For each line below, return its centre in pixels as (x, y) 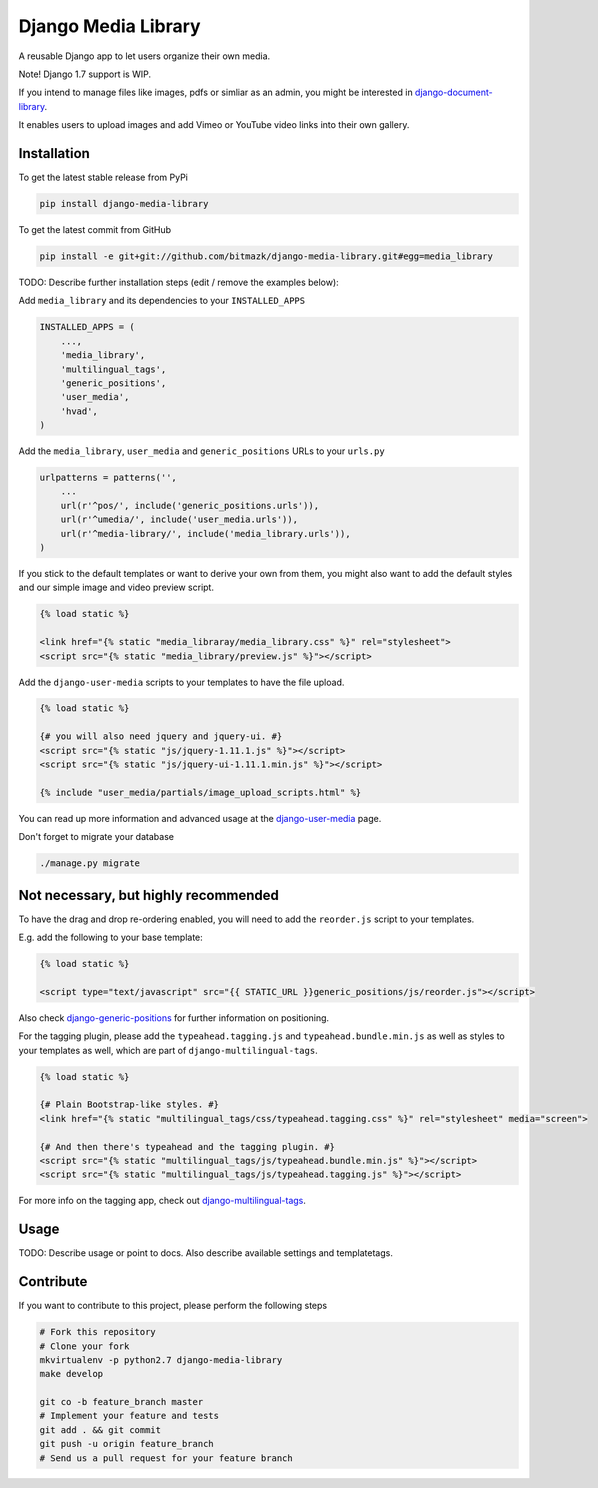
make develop (71, 1374)
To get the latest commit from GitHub (95, 229)
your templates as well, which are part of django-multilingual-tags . (168, 1050)
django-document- (454, 92)
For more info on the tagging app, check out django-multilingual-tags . (162, 1201)
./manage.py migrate (89, 863)
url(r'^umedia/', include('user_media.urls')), (179, 519)
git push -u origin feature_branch (126, 1444)
